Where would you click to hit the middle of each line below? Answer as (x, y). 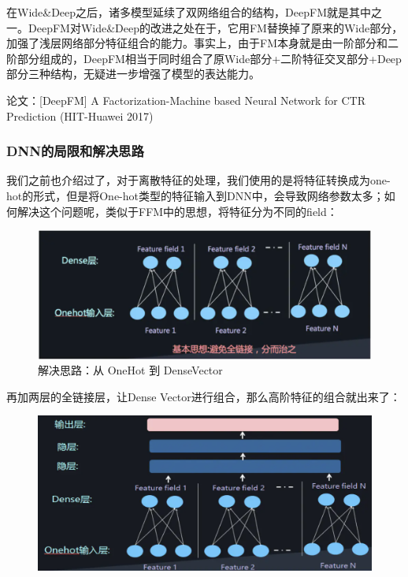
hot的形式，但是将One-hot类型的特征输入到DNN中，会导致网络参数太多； (195, 195)
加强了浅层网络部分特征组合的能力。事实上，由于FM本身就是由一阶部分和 (197, 43)
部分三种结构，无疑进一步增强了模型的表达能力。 (133, 74)
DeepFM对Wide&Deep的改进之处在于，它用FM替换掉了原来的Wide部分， (215, 27)
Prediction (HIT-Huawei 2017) (80, 115)
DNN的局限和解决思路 (75, 151)
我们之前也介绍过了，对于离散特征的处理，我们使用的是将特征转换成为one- (198, 180)
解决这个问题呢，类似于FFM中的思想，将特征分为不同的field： (177, 211)
